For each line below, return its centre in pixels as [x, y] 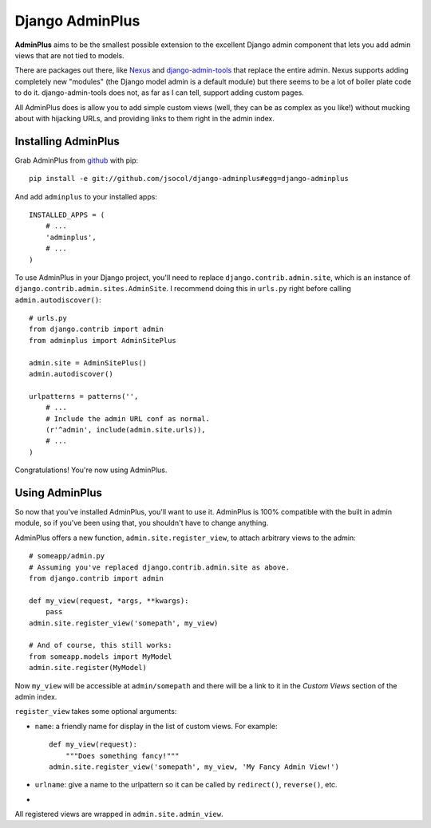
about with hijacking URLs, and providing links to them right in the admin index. [145, 118]
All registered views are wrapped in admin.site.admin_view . [119, 814]
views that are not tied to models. [69, 55]
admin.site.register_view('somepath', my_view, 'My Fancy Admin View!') [194, 767]
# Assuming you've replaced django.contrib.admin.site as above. [160, 567]
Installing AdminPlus [67, 141]
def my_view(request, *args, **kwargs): [109, 601]
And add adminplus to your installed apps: [86, 196]
